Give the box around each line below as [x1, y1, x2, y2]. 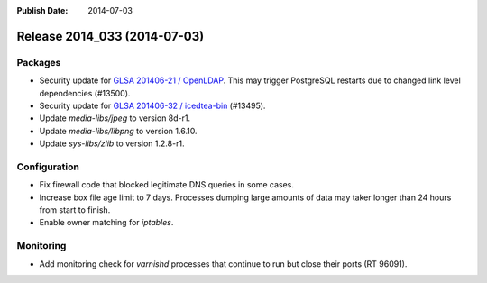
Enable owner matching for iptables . [39, 217, 174, 228]
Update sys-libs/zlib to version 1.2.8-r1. [39, 138, 185, 149]
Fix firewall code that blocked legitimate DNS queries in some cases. [39, 179, 295, 190]
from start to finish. [39, 205, 111, 215]
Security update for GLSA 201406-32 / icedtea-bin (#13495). [39, 100, 266, 111]
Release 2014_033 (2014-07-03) [16, 28, 205, 44]
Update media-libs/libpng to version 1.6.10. [39, 125, 198, 136]
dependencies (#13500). [39, 87, 131, 98]
